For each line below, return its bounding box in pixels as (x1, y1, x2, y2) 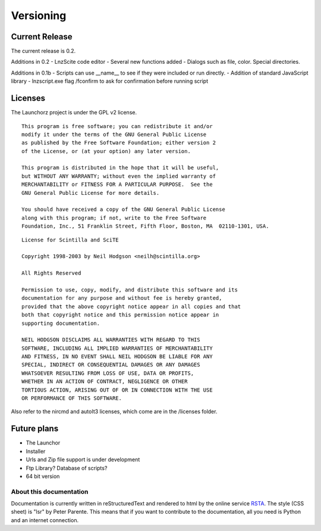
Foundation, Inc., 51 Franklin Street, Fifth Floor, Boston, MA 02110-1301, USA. (21, 223, 269, 229)
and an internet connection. (11, 516, 79, 524)
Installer (26, 448, 46, 455)
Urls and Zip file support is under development (26, 456, 140, 463)
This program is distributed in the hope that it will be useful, (21, 164, 219, 171)
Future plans (11, 424, 59, 434)
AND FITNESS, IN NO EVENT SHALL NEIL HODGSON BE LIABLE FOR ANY (21, 353, 213, 360)
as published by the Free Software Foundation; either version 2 (21, 139, 216, 146)
